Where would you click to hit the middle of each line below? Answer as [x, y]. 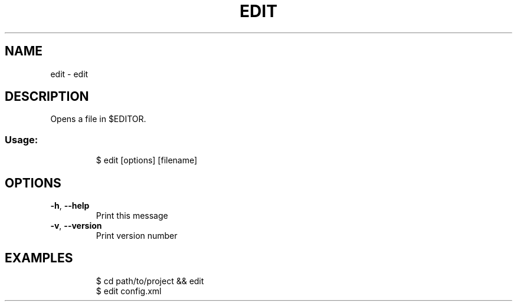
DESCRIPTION [47, 97]
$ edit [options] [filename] [147, 160]
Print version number [137, 236]
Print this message [132, 216]
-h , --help [70, 206]
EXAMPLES [39, 258]
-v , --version [76, 226]
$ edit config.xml [129, 291]
